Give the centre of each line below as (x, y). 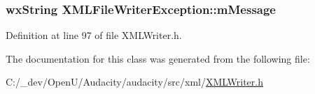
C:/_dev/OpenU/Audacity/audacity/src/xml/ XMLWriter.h (134, 82)
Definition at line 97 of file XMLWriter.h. (94, 35)
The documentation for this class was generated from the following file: (158, 58)
